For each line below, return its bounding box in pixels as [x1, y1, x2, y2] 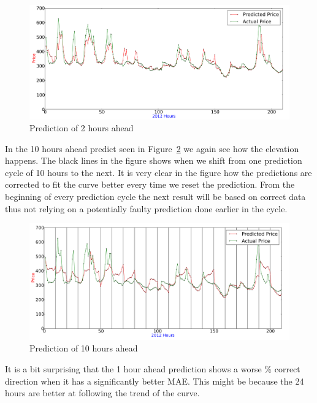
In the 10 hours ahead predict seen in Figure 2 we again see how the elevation [5, 142, 299, 155]
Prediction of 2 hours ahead [29, 121, 134, 134]
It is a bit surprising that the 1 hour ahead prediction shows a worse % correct [5, 363, 300, 375]
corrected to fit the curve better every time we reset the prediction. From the [5, 178, 295, 191]
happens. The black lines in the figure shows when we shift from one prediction [5, 154, 302, 167]
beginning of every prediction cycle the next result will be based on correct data [5, 190, 306, 203]
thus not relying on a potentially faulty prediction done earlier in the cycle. [5, 202, 288, 215]
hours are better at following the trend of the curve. [5, 386, 200, 399]
